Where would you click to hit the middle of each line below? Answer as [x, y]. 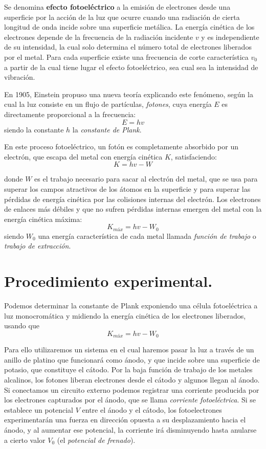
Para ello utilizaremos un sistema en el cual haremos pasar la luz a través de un [129, 350]
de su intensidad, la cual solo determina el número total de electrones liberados [128, 47]
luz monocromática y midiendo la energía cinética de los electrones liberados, [125, 315]
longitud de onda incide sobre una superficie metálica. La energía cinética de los [129, 27]
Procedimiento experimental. [108, 281]
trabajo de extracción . [38, 246]
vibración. [20, 77]
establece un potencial [39, 409]
